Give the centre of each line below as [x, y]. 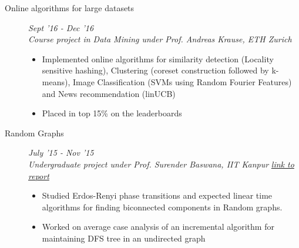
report [39, 175]
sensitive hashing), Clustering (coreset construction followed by [155, 70]
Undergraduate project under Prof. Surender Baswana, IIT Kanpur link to [161, 164]
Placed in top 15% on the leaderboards [112, 113]
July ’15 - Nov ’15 [61, 153]
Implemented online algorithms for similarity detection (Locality [158, 58]
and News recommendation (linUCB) [109, 93]
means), [56, 81]
